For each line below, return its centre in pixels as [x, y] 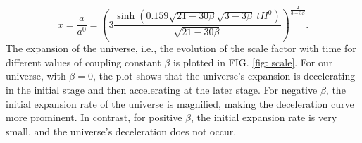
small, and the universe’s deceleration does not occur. [121, 131]
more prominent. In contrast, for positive [94, 117]
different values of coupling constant [83, 62]
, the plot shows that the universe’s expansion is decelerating [224, 76]
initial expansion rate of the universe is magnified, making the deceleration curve [180, 103]
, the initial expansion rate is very [264, 117]
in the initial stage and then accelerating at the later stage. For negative [162, 90]
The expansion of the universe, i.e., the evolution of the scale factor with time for [181, 48]
